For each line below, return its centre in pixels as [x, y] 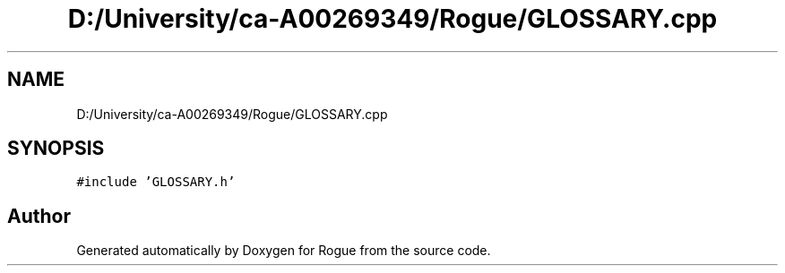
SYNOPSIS [56, 149]
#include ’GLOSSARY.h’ [156, 182]
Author [39, 216]
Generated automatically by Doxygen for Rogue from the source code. [284, 251]
